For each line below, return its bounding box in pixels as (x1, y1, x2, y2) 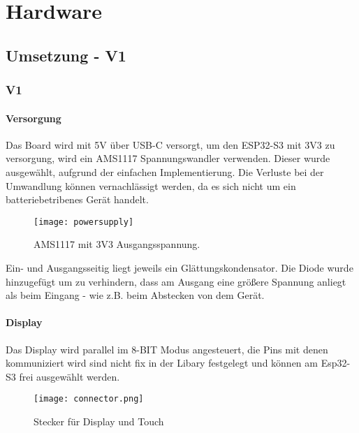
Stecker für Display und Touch (34, 414, 164, 429)
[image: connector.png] (34, 394, 144, 404)
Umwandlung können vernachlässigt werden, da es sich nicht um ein (6, 178, 296, 193)
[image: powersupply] (34, 216, 134, 227)
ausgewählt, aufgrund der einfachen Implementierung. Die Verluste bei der (6, 164, 324, 179)
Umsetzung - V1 (6, 44, 126, 66)
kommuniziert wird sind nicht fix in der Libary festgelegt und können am (6, 355, 318, 370)
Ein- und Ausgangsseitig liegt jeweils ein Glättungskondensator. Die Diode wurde (6, 260, 353, 275)
